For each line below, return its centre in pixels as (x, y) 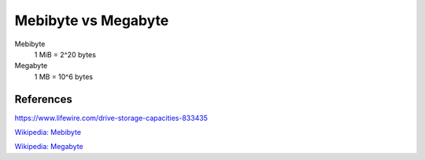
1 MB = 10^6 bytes (64, 76)
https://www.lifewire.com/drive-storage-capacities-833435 (111, 118)
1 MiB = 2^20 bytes (65, 54)
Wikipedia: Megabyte (49, 147)
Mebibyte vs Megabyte (92, 20)
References (43, 99)
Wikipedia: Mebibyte (48, 133)
